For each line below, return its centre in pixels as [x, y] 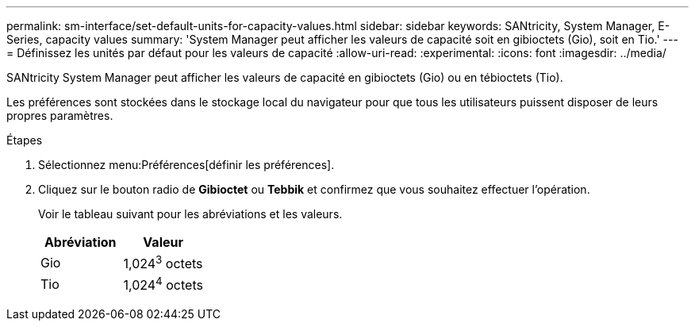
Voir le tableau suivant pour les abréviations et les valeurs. [190, 214]
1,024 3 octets [163, 263]
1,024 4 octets [163, 284]
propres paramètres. [60, 115]
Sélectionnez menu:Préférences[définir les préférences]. [186, 165]
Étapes [25, 140]
